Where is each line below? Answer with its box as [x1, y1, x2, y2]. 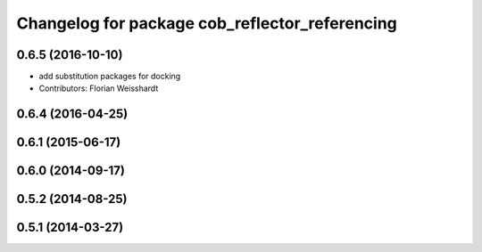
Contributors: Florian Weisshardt [38, 83, 159, 93]
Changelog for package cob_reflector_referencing [16, 13, 397, 33]
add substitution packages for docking [38, 71, 181, 82]
